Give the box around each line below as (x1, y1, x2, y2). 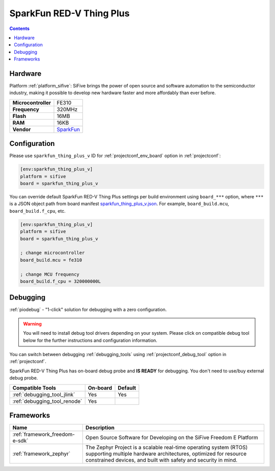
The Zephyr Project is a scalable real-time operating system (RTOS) (86, 444, 248, 451)
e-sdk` (12, 437, 29, 445)
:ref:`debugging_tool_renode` (12, 397, 82, 404)
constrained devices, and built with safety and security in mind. (86, 457, 238, 464)
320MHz (57, 106, 78, 113)
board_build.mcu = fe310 (20, 257, 82, 263)
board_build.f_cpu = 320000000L (20, 278, 101, 284)
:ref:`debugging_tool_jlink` (12, 391, 75, 398)
